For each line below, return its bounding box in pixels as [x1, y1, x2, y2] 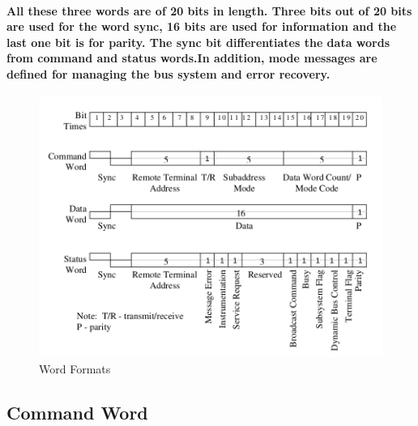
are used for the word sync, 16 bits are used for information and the [6, 18, 397, 35]
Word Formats [39, 360, 111, 377]
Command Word [6, 399, 148, 424]
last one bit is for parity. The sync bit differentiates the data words [6, 33, 390, 50]
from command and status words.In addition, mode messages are [6, 49, 377, 66]
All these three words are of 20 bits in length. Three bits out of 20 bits [6, 2, 412, 19]
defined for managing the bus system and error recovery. [6, 65, 331, 82]
